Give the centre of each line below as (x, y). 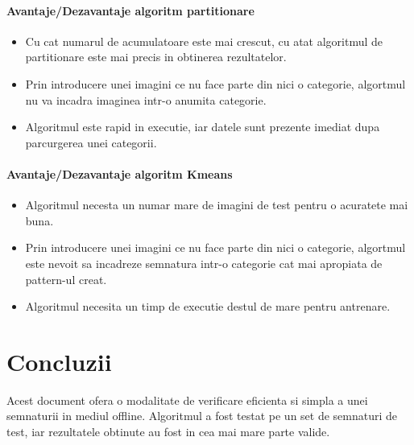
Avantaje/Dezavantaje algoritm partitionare (130, 10)
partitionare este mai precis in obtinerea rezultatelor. (156, 57)
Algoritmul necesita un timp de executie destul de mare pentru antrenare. (208, 306)
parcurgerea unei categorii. (91, 142)
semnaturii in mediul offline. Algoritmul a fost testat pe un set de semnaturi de (202, 416)
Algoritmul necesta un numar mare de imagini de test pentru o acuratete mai (217, 205)
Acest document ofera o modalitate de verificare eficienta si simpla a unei (187, 400)
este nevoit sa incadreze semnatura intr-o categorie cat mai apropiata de (204, 263)
